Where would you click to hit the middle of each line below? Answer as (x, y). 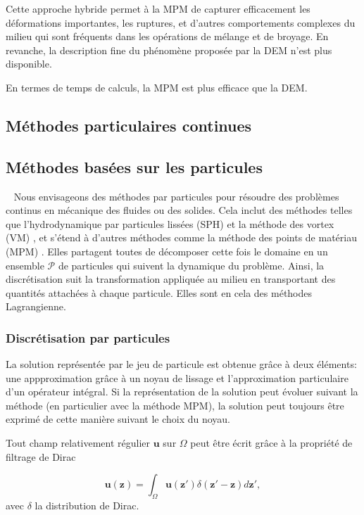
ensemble (25, 265)
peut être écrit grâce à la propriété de (271, 443)
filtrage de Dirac (41, 456)
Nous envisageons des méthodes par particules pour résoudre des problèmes (176, 196)
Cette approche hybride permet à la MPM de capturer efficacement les (158, 8)
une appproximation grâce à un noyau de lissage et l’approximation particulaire (177, 377)
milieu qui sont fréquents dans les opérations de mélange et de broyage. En (167, 36)
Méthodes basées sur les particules (134, 166)
